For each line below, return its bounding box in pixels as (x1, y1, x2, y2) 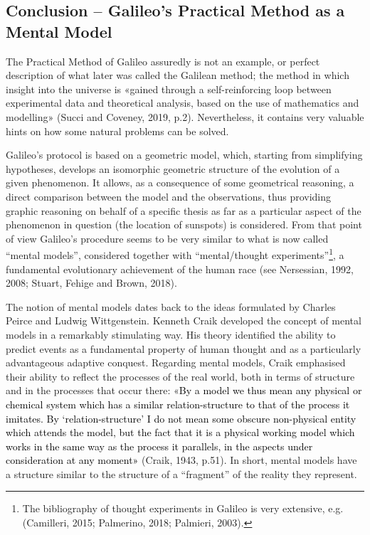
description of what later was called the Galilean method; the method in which (6, 68, 349, 83)
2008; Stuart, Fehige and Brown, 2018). (6, 275, 177, 290)
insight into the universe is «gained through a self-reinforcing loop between (6, 81, 332, 96)
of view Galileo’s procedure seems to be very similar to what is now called (6, 231, 329, 245)
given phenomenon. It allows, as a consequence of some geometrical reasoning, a (6, 175, 354, 190)
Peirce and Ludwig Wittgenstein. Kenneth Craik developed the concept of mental (6, 313, 361, 328)
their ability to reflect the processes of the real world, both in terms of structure (6, 369, 355, 383)
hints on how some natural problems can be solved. (6, 123, 229, 138)
